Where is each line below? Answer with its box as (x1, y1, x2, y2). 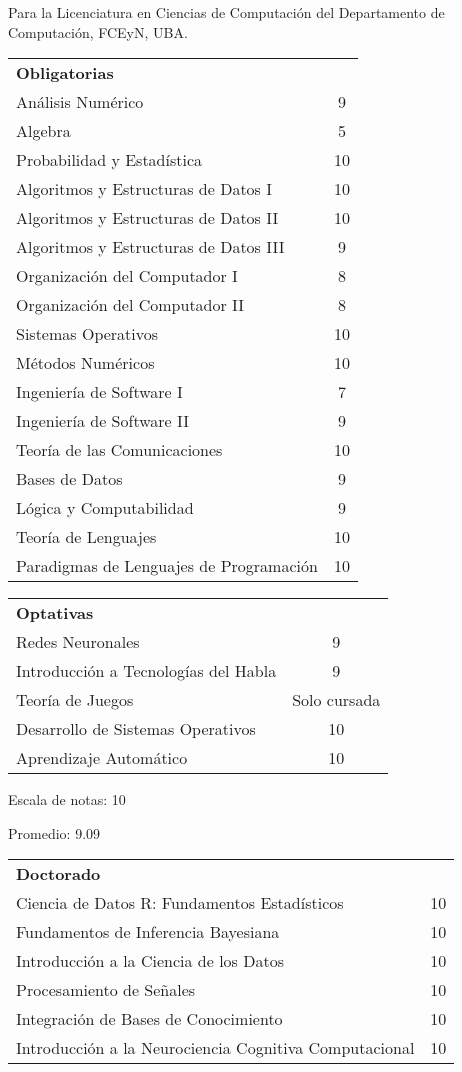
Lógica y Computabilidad (16, 496, 194, 520)
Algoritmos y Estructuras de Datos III (16, 235, 285, 259)
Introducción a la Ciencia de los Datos (16, 949, 284, 973)
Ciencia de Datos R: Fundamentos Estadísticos (16, 891, 344, 915)
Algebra (16, 119, 71, 143)
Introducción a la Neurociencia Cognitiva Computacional (16, 1036, 415, 1060)
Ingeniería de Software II (16, 409, 189, 433)
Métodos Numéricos (16, 351, 155, 375)
